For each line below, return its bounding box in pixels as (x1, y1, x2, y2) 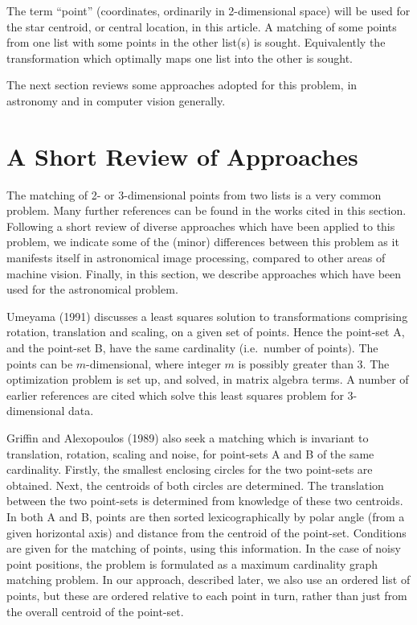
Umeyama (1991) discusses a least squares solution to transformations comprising (6, 307, 408, 324)
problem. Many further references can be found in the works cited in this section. (6, 202, 407, 219)
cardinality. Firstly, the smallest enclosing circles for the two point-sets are (6, 461, 373, 478)
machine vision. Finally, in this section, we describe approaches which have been (6, 265, 402, 282)
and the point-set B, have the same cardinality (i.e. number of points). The (6, 339, 378, 356)
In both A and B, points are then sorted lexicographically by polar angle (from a (6, 508, 405, 524)
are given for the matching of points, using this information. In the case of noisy (6, 540, 401, 557)
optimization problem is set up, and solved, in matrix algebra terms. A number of (6, 371, 409, 388)
